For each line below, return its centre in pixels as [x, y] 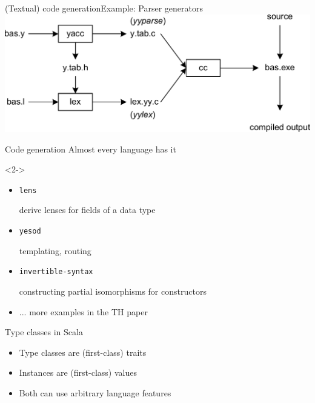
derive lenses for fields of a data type [87, 210]
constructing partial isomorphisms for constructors [113, 291]
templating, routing [55, 250]
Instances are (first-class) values [78, 372]
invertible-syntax [56, 272]
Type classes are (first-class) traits [83, 352]
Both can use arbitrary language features [95, 392]
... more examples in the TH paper [83, 311]
